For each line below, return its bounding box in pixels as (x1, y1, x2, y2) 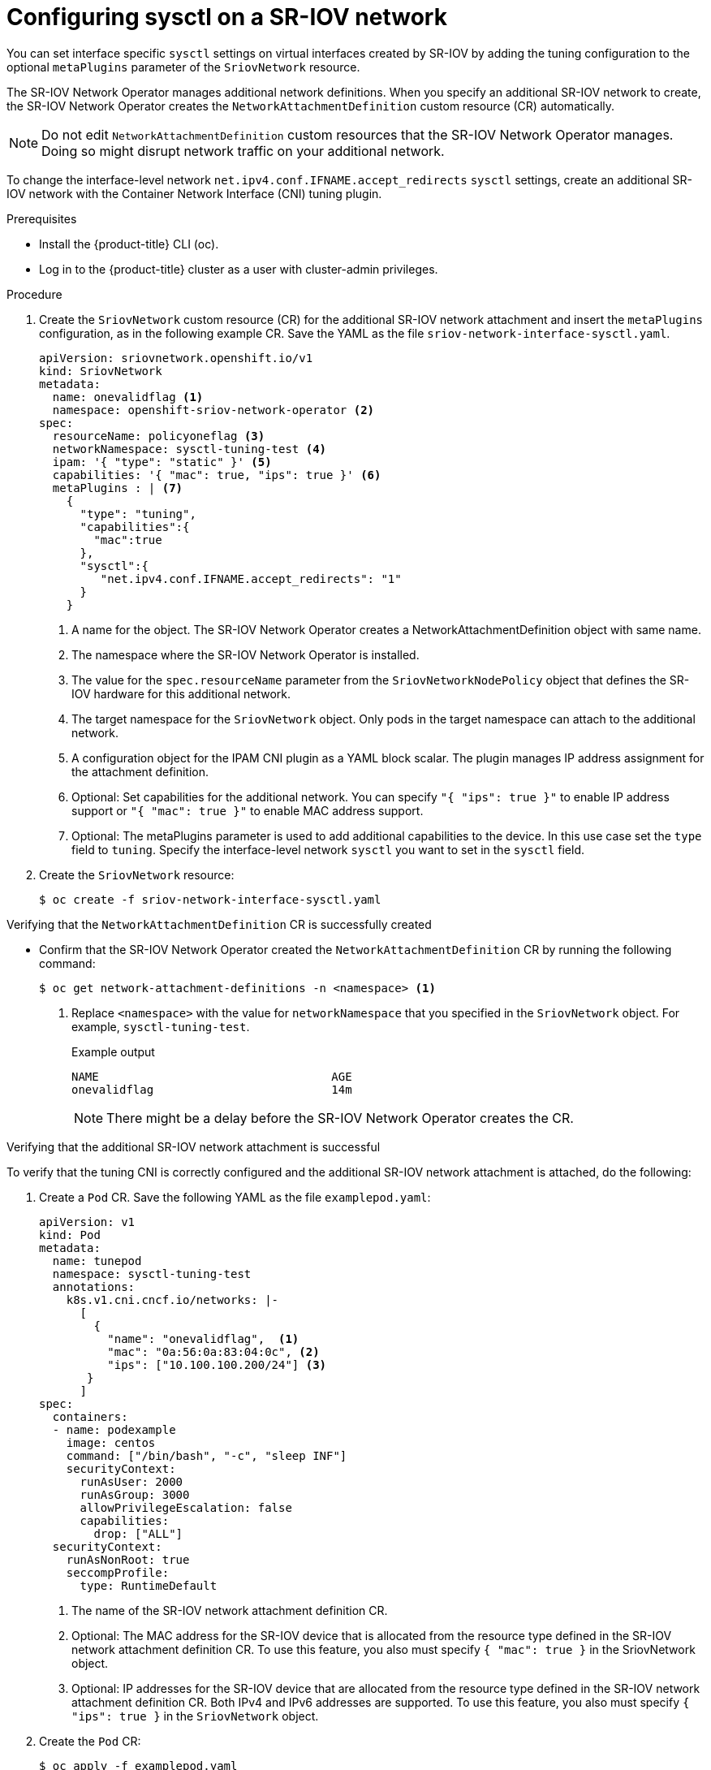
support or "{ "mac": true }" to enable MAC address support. (71, 803, 424, 818)
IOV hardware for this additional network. (71, 686, 291, 701)
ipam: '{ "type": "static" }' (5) (52, 455, 272, 468)
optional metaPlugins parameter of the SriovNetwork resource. (6, 59, 360, 74)
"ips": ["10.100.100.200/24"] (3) (107, 1358, 327, 1371)
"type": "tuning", (80, 507, 196, 520)
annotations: (52, 1280, 136, 1293)
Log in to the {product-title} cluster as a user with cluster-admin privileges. (39, 261, 438, 276)
